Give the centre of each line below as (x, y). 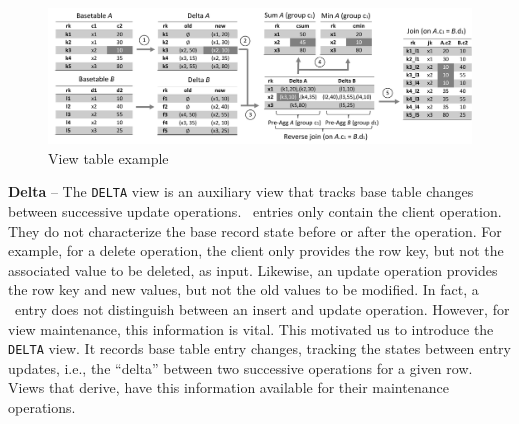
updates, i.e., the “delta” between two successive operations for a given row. (240, 367)
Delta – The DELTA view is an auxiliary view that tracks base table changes (241, 191)
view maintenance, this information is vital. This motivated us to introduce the (251, 328)
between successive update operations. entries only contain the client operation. (255, 211)
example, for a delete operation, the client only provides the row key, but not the (256, 250)
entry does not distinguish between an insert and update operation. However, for (262, 309)
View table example (108, 157)
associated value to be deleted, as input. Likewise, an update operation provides (253, 269)
